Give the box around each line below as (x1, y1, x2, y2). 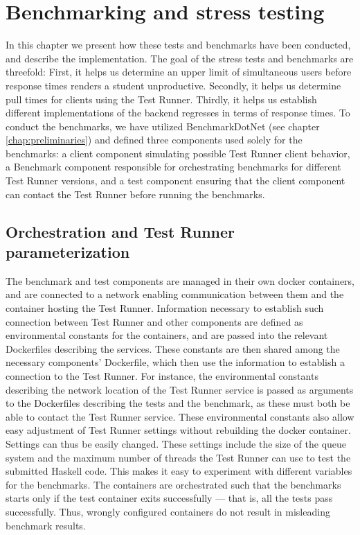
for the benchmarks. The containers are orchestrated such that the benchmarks (6, 477, 341, 491)
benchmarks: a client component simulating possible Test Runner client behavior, (6, 146, 350, 160)
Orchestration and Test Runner (6, 220, 235, 242)
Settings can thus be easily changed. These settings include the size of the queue (6, 436, 347, 450)
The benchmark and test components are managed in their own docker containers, (6, 273, 355, 288)
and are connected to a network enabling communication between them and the (6, 287, 344, 301)
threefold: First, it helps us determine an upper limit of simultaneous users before (6, 64, 352, 79)
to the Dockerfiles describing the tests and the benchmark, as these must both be (6, 396, 350, 410)
